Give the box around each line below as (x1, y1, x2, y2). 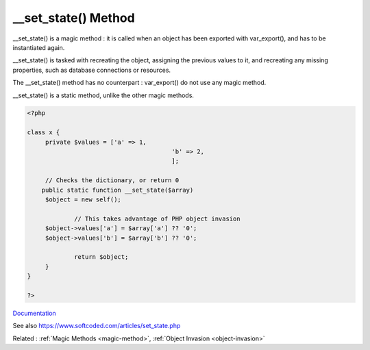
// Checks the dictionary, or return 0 (45, 177, 180, 184)
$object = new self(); (45, 196, 121, 203)
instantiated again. (12, 43, 65, 51)
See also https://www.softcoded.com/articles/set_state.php (12, 322, 181, 330)
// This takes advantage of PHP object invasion (74, 214, 241, 223)
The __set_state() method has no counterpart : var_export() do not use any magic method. (12, 79, 267, 87)
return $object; (74, 253, 129, 261)
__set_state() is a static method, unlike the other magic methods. (12, 91, 195, 99)
